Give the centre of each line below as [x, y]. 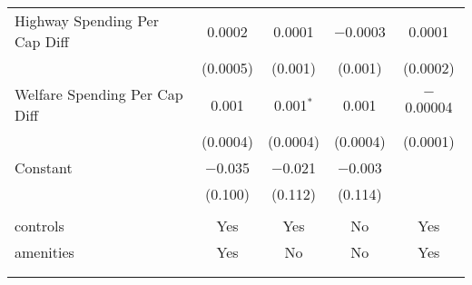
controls [39, 226]
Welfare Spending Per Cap [99, 94]
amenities [44, 252]
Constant [44, 167]
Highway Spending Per [87, 20]
